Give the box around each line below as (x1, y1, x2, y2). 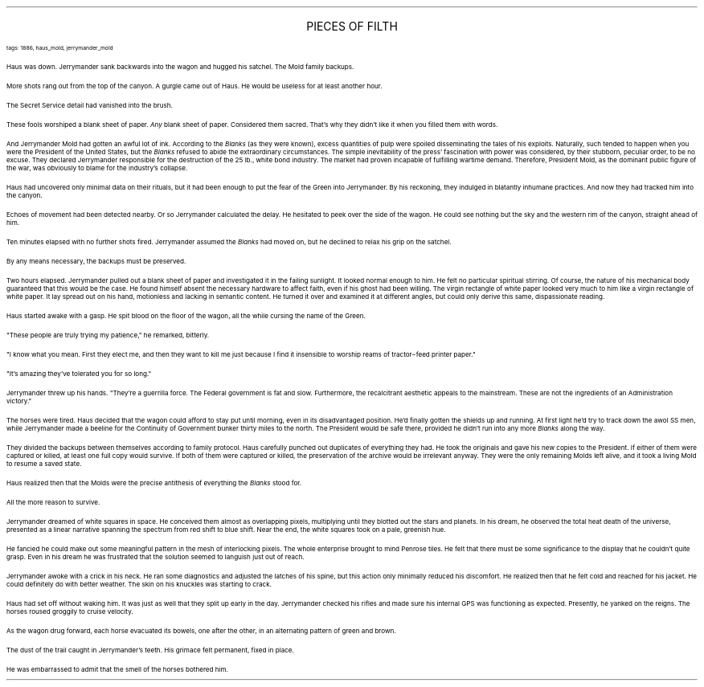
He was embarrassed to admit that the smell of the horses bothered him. (6, 665, 228, 673)
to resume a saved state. (6, 460, 82, 468)
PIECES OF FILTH (306, 19, 398, 33)
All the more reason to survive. (6, 498, 100, 506)
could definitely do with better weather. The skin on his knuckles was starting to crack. (6, 580, 272, 588)
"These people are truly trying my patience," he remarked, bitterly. (6, 331, 210, 339)
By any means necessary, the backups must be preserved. (6, 257, 186, 265)
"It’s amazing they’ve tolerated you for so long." (6, 370, 152, 378)
